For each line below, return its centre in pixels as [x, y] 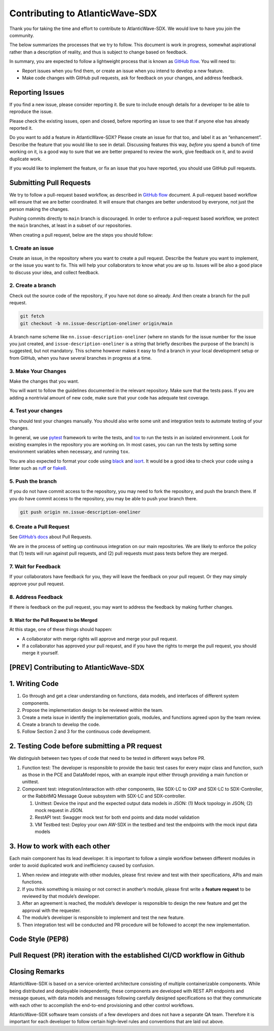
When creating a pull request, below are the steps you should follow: [81, 235]
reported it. [21, 128]
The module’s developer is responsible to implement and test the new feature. [103, 918]
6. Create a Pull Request [39, 527]
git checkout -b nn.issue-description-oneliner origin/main [96, 323]
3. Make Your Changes [38, 371]
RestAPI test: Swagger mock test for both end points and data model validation [117, 817]
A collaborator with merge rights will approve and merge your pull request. [100, 639]
